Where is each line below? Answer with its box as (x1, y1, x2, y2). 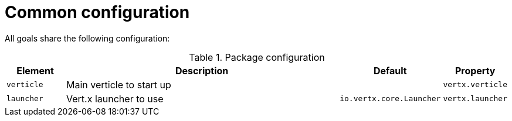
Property (455, 64, 496, 77)
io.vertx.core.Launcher (340, 94, 441, 103)
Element (16, 64, 54, 77)
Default (373, 64, 407, 77)
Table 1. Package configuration (189, 51, 325, 63)
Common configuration (5, 2, 190, 22)
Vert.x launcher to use (66, 92, 164, 105)
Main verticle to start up (66, 78, 171, 91)
